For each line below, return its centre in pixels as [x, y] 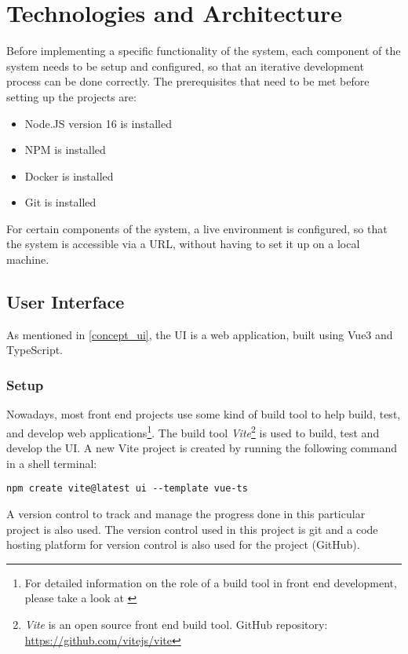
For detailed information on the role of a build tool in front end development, [211, 582]
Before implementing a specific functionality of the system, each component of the [204, 51]
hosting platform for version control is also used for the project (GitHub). [183, 544]
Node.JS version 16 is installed [98, 123]
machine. [28, 259]
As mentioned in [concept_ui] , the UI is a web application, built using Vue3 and [200, 334]
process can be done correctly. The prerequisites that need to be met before [188, 81]
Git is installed [60, 202]
